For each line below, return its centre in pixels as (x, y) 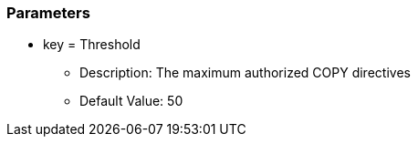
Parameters (48, 13)
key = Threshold (92, 45)
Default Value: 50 (131, 101)
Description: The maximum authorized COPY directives (245, 73)
